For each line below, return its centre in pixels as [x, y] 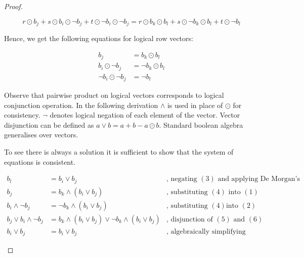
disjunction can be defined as [49, 124]
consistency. [22, 115]
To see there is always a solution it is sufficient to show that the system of [119, 152]
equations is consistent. [40, 161]
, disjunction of [189, 219]
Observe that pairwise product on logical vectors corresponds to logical [114, 95]
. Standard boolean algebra [201, 124]
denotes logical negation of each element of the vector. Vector [145, 115]
